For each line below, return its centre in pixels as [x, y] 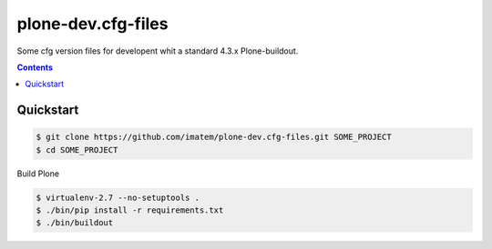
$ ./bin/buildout [75, 223]
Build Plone [38, 174]
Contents [35, 67]
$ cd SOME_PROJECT [77, 149]
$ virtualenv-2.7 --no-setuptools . [118, 197]
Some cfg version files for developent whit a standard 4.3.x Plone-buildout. [158, 51]
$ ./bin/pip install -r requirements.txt [130, 210]
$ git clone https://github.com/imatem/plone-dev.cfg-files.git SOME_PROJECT [214, 137]
